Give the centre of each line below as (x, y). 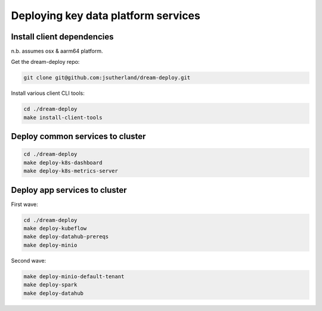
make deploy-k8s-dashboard (63, 162)
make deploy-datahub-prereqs (66, 237)
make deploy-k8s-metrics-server (71, 171)
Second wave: (29, 260)
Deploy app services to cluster (69, 190)
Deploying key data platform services (106, 16)
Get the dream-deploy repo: (45, 62)
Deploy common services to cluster (78, 136)
